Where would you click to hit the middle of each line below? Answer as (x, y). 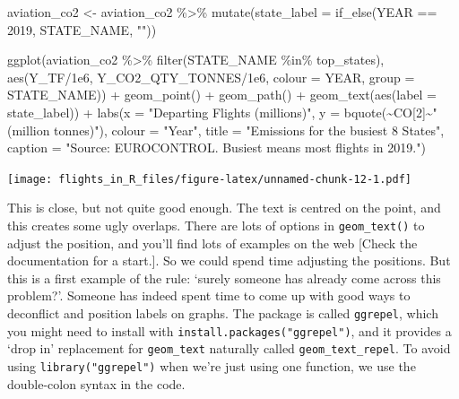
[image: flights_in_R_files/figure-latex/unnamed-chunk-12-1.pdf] (210, 179)
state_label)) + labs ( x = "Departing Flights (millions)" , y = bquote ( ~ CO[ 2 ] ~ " (222, 112)
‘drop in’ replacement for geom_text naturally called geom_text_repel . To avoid (229, 348)
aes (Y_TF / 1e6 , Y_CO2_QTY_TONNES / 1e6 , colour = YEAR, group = (211, 77)
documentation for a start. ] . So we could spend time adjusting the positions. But (229, 260)
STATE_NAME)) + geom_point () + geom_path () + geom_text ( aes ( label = (222, 95)
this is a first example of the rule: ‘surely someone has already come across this (224, 278)
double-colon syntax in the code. (96, 383)
